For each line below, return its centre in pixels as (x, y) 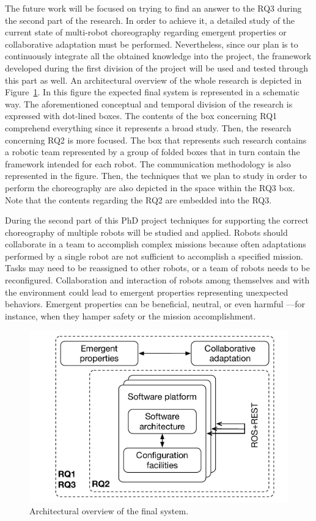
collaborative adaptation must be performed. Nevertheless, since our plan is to (152, 44)
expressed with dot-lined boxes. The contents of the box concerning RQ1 (141, 116)
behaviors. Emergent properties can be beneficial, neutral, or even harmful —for (155, 304)
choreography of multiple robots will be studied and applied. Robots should (146, 232)
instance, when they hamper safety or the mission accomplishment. (130, 315)
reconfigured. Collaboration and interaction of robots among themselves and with (157, 280)
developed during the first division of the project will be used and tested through (156, 67)
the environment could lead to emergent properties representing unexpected (147, 292)
